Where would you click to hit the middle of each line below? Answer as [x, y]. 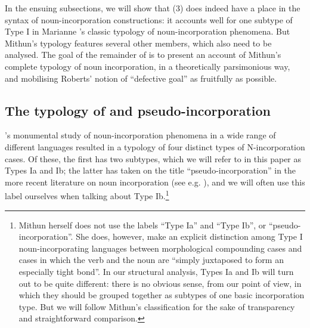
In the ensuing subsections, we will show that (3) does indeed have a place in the [153, 8]
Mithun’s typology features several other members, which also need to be [138, 43]
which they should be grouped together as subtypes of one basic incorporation [162, 295]
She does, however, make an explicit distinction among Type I [189, 236]
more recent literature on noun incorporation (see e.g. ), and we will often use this [155, 182]
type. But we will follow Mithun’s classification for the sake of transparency [157, 306]
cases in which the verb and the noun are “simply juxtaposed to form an [151, 260]
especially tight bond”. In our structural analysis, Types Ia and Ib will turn [156, 271]
